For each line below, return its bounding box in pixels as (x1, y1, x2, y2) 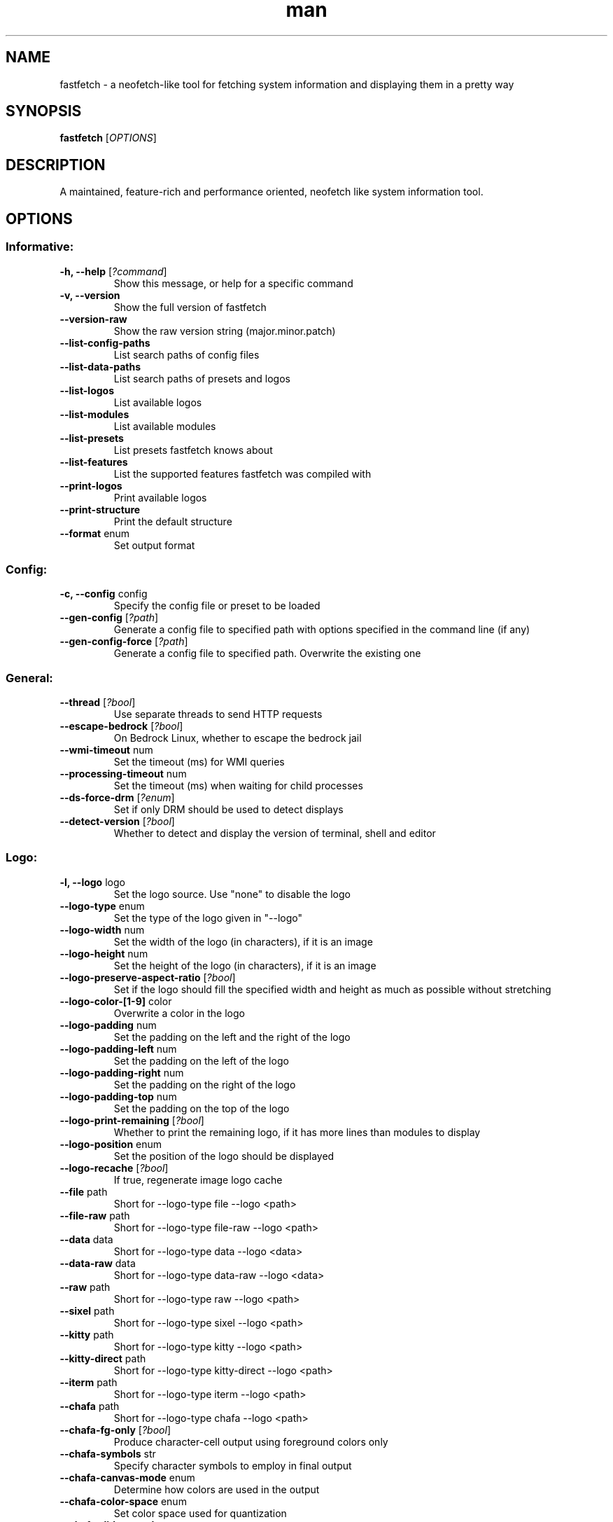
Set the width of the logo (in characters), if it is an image (113, 935, 373, 948)
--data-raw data (59, 1257, 136, 1269)
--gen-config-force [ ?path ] (59, 635, 188, 648)
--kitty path (59, 1328, 114, 1341)
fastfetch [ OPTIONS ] (59, 132, 157, 144)
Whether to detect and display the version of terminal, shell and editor (113, 827, 436, 839)
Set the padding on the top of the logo (113, 1102, 290, 1114)
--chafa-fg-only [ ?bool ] (59, 1423, 171, 1436)
